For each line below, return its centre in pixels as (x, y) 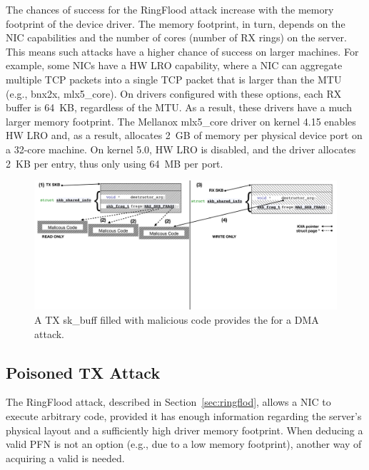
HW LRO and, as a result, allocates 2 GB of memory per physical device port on (184, 135)
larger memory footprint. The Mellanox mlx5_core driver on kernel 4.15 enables (181, 121)
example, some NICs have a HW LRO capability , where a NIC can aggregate (174, 65)
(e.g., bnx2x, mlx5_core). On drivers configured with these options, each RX (174, 93)
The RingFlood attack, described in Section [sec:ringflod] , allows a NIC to (168, 402)
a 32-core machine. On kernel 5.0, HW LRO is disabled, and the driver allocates (181, 149)
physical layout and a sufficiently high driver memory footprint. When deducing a (184, 430)
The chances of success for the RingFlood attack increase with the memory (170, 9)
